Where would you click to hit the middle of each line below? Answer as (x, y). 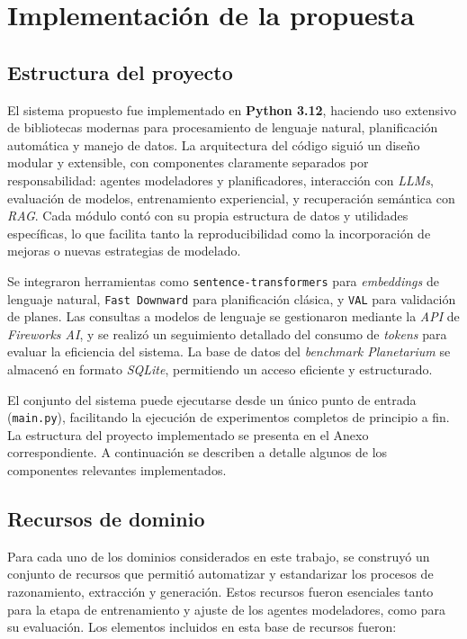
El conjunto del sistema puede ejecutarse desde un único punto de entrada (212, 399)
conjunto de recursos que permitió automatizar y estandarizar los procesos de (220, 574)
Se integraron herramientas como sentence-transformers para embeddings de (223, 280)
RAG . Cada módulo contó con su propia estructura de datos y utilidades (208, 216)
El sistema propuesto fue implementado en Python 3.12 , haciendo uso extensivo (232, 109)
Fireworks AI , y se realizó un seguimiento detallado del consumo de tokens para (227, 333)
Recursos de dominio (106, 519)
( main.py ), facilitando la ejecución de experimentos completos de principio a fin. (229, 417)
